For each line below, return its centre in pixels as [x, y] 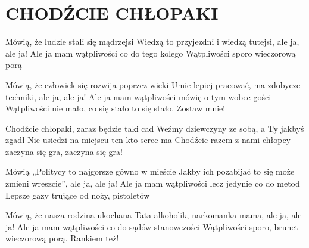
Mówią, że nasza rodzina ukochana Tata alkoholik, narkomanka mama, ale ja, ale [154, 215]
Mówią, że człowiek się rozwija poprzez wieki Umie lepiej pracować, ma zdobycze [153, 84]
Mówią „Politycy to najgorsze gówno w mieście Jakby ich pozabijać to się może [150, 171]
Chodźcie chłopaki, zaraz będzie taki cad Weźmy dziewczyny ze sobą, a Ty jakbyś [155, 128]
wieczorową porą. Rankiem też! [62, 238]
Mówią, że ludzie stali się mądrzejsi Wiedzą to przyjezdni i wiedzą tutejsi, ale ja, [152, 41]
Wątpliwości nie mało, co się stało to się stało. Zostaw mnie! [116, 108]
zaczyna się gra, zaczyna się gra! [64, 151]
